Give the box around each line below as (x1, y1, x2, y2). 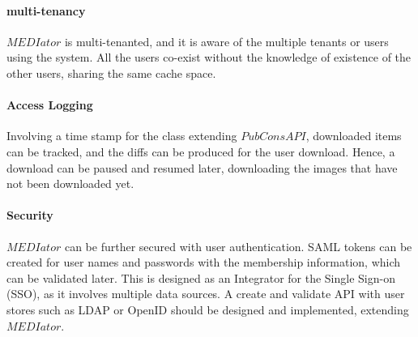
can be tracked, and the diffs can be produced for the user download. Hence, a (6, 143, 395, 160)
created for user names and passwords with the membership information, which (6, 254, 401, 271)
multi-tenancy (6, 2, 86, 19)
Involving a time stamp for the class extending (6, 127, 237, 144)
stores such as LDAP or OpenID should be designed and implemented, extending (6, 301, 409, 318)
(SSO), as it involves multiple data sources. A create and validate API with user (6, 285, 405, 302)
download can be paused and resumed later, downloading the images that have (6, 159, 398, 176)
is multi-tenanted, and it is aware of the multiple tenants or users (64, 32, 389, 49)
